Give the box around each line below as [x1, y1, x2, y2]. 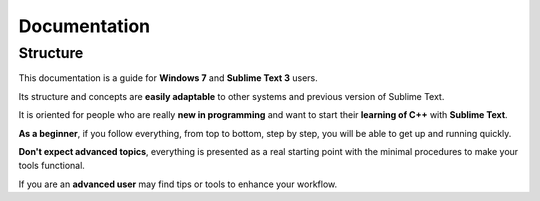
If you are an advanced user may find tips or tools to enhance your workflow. [18, 178, 338, 190]
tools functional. [18, 160, 85, 172]
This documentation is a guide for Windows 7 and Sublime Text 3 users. [18, 72, 319, 84]
